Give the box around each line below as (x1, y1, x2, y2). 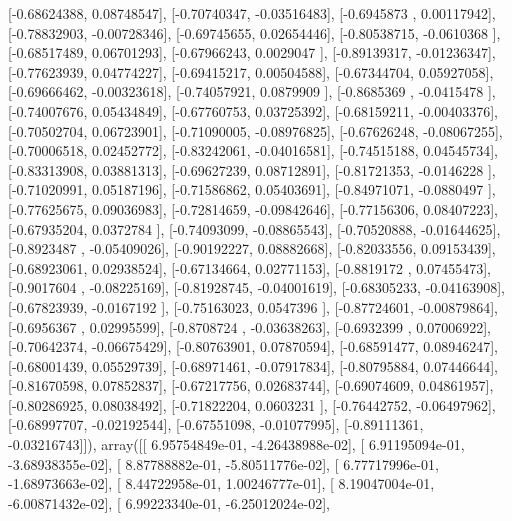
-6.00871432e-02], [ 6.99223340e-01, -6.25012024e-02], (8, 492, 330, 513)
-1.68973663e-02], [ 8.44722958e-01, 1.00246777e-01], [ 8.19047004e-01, (8, 473, 435, 494)
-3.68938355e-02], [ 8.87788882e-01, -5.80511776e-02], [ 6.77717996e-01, (8, 453, 439, 474)
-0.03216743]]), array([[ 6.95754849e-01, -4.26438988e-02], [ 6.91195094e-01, (8, 434, 465, 455)
